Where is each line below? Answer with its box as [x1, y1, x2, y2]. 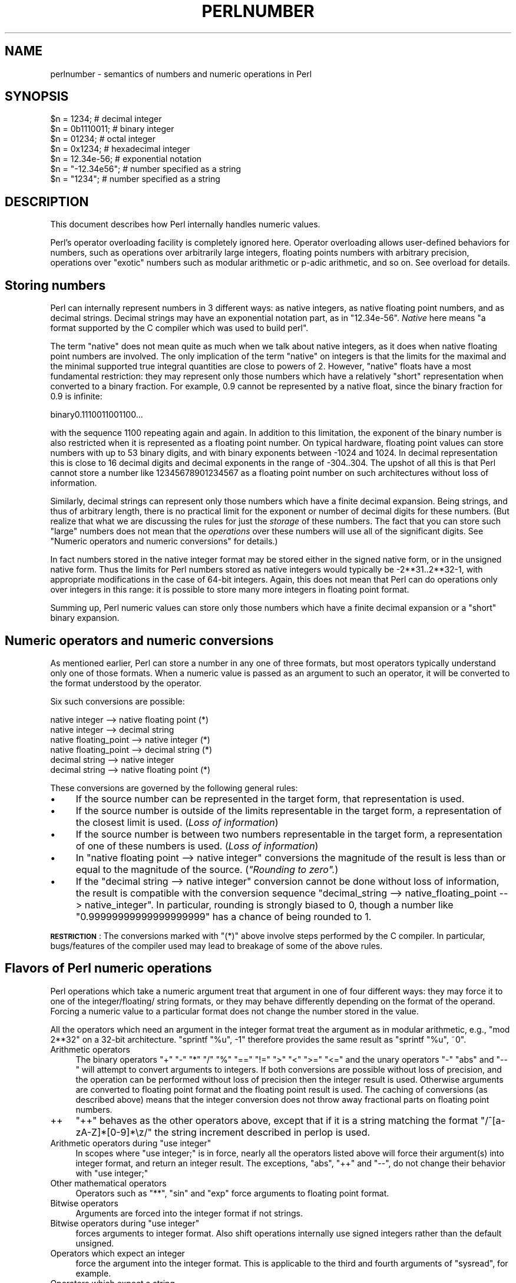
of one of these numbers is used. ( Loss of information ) [75, 839, 319, 852]
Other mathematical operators [50, 1178, 167, 1188]
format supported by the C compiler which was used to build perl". [50, 323, 309, 333]
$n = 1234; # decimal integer [50, 114, 162, 124]
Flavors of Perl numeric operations [5, 961, 212, 976]
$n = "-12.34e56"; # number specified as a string [50, 164, 242, 174]
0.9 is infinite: [50, 391, 102, 402]
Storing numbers [5, 277, 106, 293]
